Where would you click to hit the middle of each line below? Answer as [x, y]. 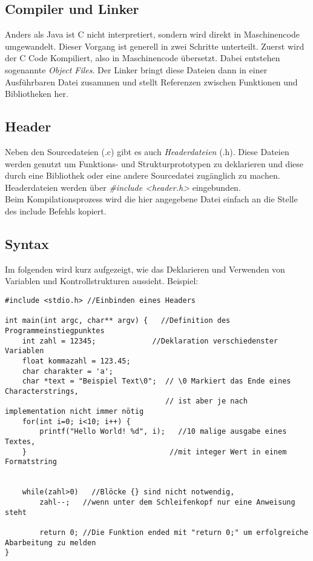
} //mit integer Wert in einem [154, 452]
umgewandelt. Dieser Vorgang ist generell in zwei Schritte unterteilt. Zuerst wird [155, 46]
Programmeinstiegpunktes [55, 330]
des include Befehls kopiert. [56, 211]
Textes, [20, 442]
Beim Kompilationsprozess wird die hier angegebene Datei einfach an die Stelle [151, 199]
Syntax [27, 243]
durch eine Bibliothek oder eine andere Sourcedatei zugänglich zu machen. [143, 175]
